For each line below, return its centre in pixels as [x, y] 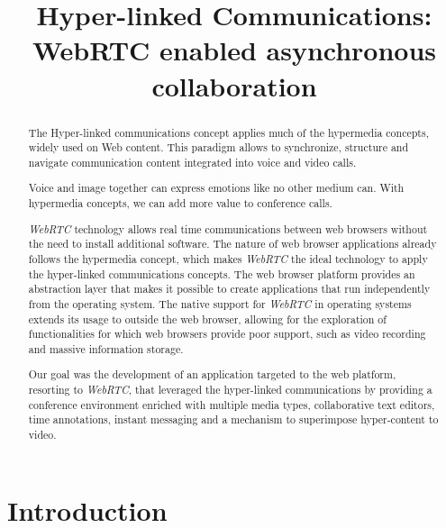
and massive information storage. [106, 348]
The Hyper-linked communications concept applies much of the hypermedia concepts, [228, 132]
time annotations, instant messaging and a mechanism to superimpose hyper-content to [233, 419]
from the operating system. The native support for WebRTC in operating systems [220, 303]
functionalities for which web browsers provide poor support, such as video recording [227, 334]
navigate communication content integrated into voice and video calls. [192, 162]
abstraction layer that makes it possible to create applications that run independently [229, 289]
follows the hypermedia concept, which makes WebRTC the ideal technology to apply [228, 258]
